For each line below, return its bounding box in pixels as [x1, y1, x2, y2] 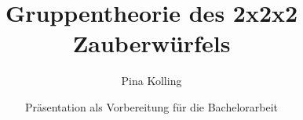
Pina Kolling [121, 72, 182, 89]
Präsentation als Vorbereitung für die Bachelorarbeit [24, 98, 279, 115]
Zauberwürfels [72, 27, 231, 59]
